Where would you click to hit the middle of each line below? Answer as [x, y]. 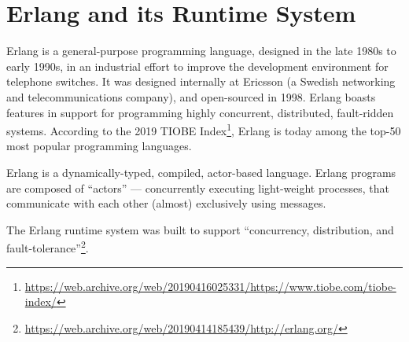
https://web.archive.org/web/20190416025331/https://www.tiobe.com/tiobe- [210, 286]
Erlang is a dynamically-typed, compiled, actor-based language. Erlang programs [201, 172]
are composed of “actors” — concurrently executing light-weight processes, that [198, 188]
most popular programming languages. [99, 146]
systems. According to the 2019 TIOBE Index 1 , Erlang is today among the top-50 [204, 129]
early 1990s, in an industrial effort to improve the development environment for [197, 66]
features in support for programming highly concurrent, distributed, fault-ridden [200, 112]
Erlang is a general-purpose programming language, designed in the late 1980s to [201, 51]
